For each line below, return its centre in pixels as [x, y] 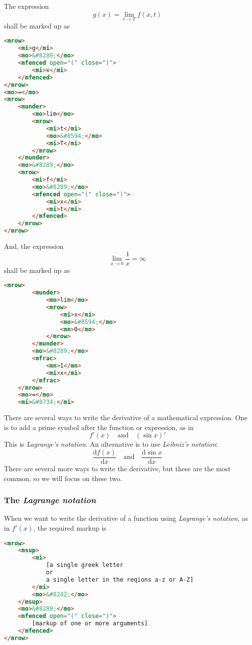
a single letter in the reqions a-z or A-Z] [120, 579]
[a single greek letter [85, 565]
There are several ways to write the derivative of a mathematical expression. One [126, 417]
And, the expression [34, 246]
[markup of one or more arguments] [90, 624]
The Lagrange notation [50, 500]
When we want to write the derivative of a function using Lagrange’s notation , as [126, 518]
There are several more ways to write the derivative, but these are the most [117, 468]
